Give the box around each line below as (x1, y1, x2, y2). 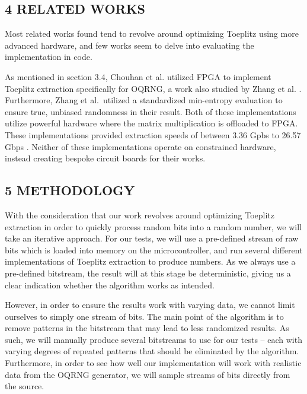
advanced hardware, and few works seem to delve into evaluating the (5, 39, 254, 51)
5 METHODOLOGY (5, 181, 135, 199)
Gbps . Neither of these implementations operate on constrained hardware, (5, 140, 276, 152)
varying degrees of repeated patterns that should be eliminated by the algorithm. (5, 345, 299, 357)
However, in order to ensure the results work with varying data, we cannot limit (5, 298, 295, 311)
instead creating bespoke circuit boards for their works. (5, 152, 206, 164)
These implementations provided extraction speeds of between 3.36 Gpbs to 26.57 (5, 128, 301, 141)
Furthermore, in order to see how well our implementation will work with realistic (5, 357, 302, 369)
